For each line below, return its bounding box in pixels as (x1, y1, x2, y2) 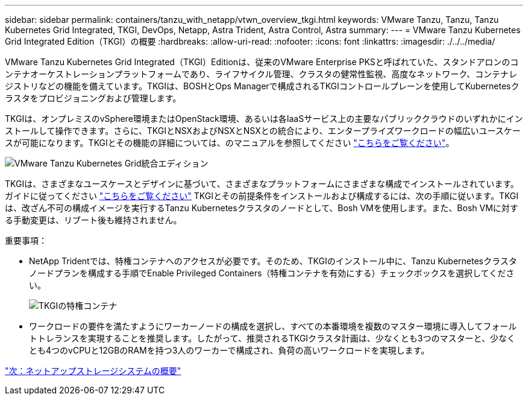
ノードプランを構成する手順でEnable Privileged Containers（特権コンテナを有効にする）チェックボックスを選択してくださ (29, 268, 515, 278)
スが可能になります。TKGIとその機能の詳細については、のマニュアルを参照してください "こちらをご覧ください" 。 (5, 138, 454, 148)
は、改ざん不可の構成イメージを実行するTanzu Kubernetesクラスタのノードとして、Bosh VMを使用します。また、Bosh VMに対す (5, 203, 518, 213)
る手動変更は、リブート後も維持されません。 (5, 215, 182, 225)
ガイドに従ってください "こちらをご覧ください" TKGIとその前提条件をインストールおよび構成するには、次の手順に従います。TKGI (5, 191, 519, 201)
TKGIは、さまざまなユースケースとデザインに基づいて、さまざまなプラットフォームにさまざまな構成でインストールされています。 (5, 179, 519, 189)
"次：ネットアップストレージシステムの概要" (5, 366, 181, 376)
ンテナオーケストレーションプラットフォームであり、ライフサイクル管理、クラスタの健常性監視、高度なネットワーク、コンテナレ (5, 69, 517, 79)
